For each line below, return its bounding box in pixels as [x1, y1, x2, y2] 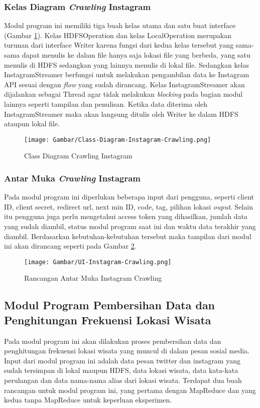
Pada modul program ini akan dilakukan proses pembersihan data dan [4, 335, 221, 346]
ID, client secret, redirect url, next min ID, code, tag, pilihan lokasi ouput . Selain [4, 201, 253, 212]
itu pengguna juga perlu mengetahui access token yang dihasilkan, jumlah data [4, 211, 247, 222]
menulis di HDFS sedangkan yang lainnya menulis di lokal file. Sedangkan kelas [4, 59, 249, 70]
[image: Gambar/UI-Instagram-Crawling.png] [24, 258, 172, 266]
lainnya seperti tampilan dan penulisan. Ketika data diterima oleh [4, 98, 208, 109]
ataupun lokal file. [4, 118, 60, 129]
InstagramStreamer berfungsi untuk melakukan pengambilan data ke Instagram [4, 69, 249, 80]
